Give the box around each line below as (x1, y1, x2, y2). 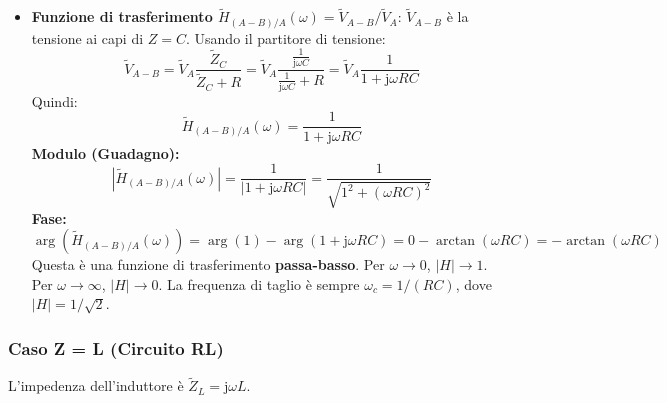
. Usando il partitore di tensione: (186, 27, 386, 48)
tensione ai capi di (31, 27, 144, 48)
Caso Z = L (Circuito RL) (8, 335, 224, 360)
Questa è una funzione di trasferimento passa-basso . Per (31, 254, 385, 275)
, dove (455, 273, 492, 294)
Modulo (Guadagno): (31, 142, 180, 163)
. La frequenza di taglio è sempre (158, 273, 360, 294)
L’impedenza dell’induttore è (8, 375, 184, 396)
